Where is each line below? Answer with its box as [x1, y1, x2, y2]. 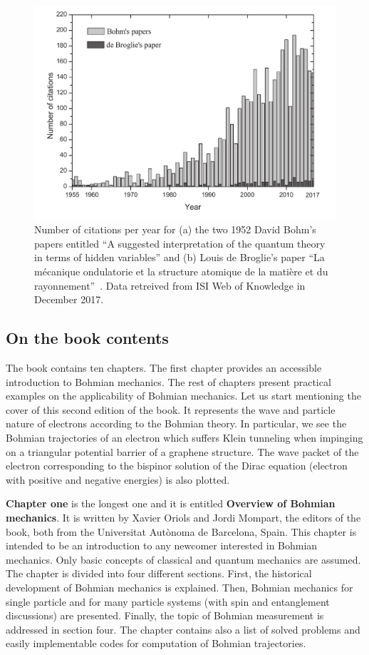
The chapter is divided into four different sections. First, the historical [6, 566, 312, 581]
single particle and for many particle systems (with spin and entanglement [6, 594, 330, 609]
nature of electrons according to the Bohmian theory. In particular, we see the [6, 416, 347, 431]
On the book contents [6, 327, 169, 349]
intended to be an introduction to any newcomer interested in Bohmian [6, 538, 318, 553]
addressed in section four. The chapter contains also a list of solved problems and [6, 621, 360, 636]
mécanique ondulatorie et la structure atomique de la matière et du [34, 264, 328, 279]
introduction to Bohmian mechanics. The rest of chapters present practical [6, 374, 331, 389]
